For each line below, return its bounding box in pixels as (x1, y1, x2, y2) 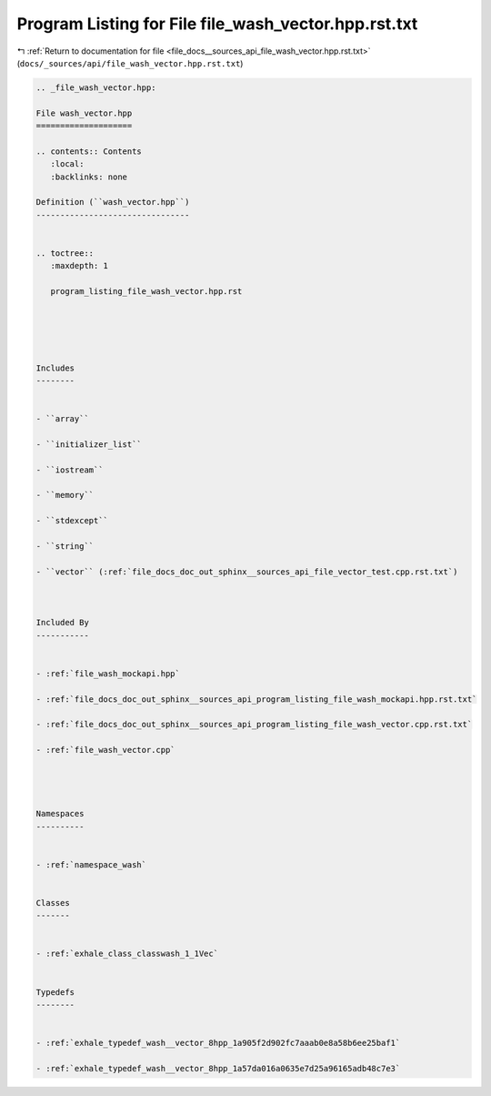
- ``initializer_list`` (35, 439, 143, 450)
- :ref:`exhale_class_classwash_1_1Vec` (35, 949, 218, 959)
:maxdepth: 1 (50, 260, 109, 271)
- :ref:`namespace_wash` (35, 859, 147, 869)
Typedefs (35, 987, 75, 997)
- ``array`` (35, 414, 90, 424)
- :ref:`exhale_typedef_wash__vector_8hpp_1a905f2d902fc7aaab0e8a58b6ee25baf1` (35, 1038, 401, 1049)
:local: (50, 159, 85, 169)
